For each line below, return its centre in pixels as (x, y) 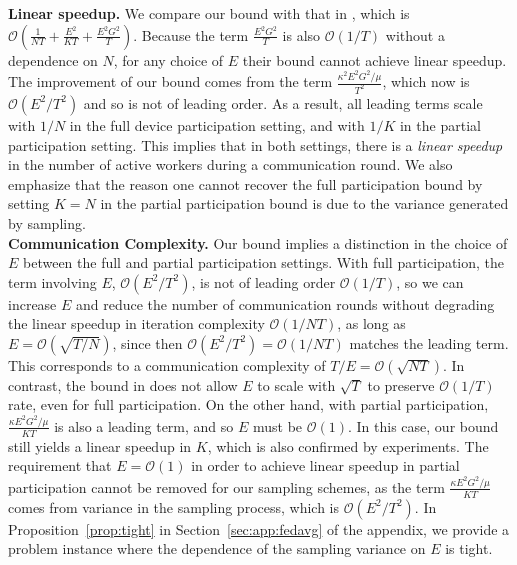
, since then (147, 342)
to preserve (401, 384)
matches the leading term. (429, 342)
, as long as (371, 323)
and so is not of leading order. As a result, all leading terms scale (283, 102)
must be (277, 425)
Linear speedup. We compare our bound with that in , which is (209, 13)
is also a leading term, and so (144, 425)
